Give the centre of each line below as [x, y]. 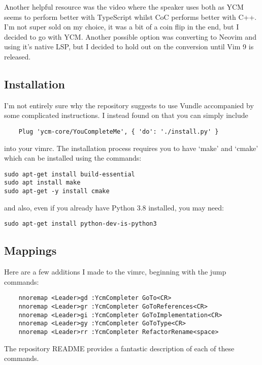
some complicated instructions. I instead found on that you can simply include [126, 115]
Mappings [30, 250]
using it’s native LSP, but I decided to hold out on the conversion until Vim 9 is [129, 47]
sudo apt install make [42, 183]
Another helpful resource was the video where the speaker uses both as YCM [124, 7]
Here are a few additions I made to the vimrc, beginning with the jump [115, 272]
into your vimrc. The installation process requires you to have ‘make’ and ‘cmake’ [131, 148]
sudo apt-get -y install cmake [57, 191]
